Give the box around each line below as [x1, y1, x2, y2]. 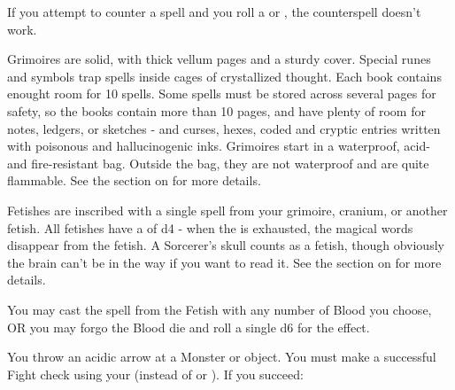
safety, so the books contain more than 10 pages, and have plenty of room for [7, 101, 426, 120]
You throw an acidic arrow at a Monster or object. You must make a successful [7, 347, 436, 366]
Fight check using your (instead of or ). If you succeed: [7, 364, 304, 383]
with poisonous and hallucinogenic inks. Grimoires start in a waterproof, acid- [7, 136, 430, 155]
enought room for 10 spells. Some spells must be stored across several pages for [7, 84, 436, 103]
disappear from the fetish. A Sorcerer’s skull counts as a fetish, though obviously [7, 236, 444, 254]
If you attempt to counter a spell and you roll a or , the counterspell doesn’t [7, 3, 421, 20]
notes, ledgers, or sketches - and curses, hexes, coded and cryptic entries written [7, 119, 441, 137]
